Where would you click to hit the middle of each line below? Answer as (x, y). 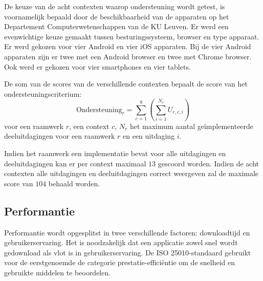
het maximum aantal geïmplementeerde (192, 126)
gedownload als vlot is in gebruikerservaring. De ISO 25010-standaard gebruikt (128, 252)
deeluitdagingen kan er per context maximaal (75, 163)
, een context (89, 126)
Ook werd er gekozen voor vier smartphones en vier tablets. (97, 66)
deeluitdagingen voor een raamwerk (60, 136)
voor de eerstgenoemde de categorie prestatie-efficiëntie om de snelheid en (120, 262)
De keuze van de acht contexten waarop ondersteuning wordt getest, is (115, 6)
